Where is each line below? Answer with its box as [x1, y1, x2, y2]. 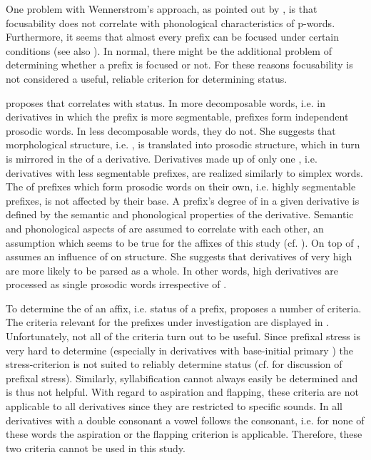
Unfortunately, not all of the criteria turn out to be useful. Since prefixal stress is [6, 329, 360, 344]
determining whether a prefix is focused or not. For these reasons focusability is [6, 57, 353, 72]
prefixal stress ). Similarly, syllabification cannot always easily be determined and [6, 370, 358, 385]
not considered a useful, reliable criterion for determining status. [6, 71, 288, 86]
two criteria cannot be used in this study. [6, 440, 185, 455]
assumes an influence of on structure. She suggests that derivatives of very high [6, 249, 352, 264]
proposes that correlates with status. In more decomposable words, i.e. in [6, 95, 325, 110]
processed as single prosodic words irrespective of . [6, 277, 227, 292]
